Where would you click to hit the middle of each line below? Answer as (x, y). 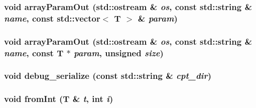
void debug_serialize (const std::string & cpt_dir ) (108, 76)
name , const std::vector (52, 18)
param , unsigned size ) (118, 52)
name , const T (34, 52)
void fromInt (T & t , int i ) (59, 99)
